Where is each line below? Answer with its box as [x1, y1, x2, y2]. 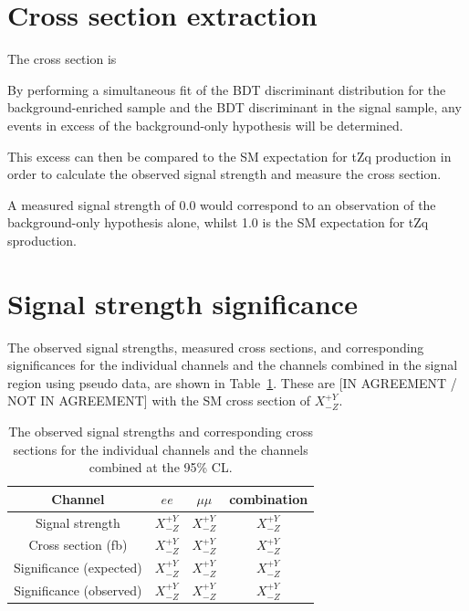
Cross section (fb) [28, 535, 128, 554]
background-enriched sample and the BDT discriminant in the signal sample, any [7, 98, 462, 117]
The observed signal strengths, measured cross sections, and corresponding [7, 337, 424, 356]
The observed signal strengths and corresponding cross [8, 421, 314, 440]
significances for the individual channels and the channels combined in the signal [7, 355, 458, 374]
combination [229, 489, 308, 508]
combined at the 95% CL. [89, 458, 233, 477]
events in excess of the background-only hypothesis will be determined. [7, 115, 403, 134]
